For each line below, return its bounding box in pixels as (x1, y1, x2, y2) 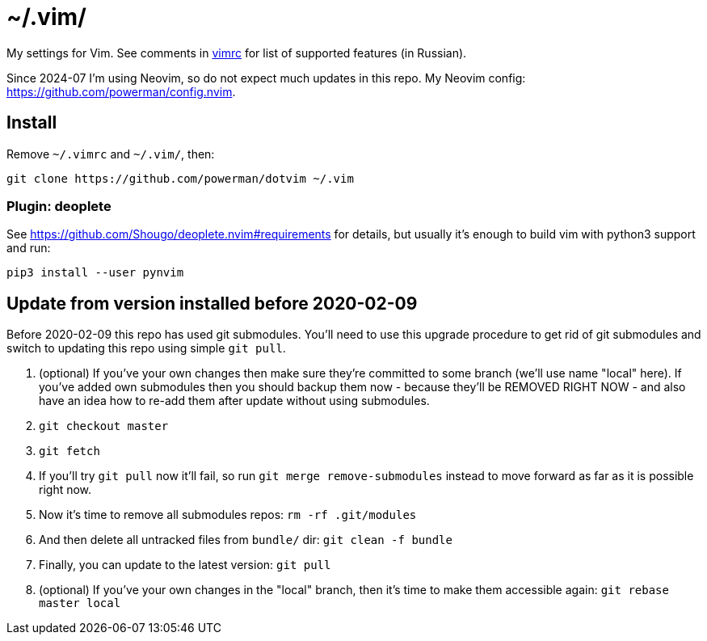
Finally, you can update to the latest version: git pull (39, 558, 331, 572)
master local (39, 597, 121, 610)
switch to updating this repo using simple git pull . (6, 341, 286, 356)
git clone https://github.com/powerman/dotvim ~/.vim (6, 171, 354, 185)
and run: (6, 241, 51, 255)
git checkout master (39, 420, 169, 433)
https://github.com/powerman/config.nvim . (6, 84, 236, 99)
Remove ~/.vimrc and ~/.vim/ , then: (6, 146, 215, 161)
